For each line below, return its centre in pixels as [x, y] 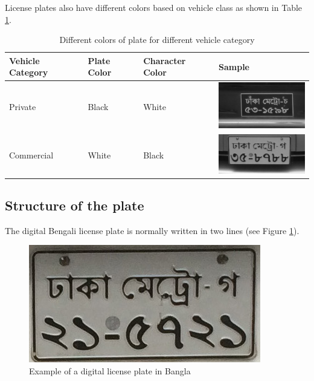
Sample [234, 66]
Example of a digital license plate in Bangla [110, 371]
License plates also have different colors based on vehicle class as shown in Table [154, 7]
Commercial [31, 155]
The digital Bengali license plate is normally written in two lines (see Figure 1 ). [152, 230]
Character [165, 60]
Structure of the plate [75, 205]
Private [23, 106]
